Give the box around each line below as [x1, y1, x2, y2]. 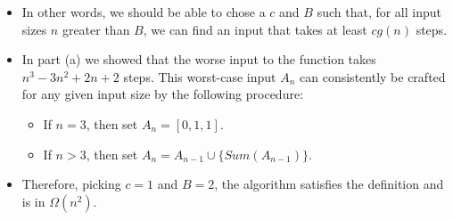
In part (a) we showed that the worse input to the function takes [21, 50, 376, 69]
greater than [62, 20, 130, 38]
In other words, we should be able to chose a [21, 3, 266, 20]
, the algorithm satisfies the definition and [214, 175, 444, 193]
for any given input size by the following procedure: [21, 85, 304, 103]
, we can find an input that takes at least [143, 20, 367, 38]
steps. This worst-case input [123, 67, 276, 86]
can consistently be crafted [300, 67, 446, 86]
